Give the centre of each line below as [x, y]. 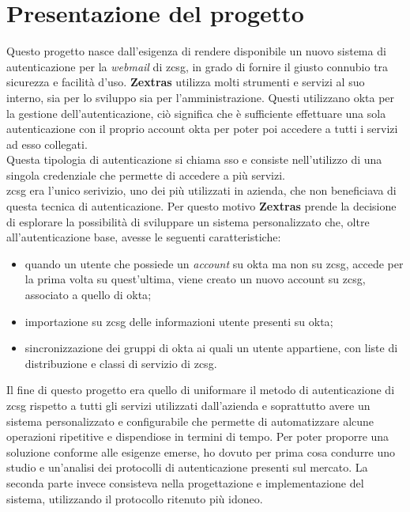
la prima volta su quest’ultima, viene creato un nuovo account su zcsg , [195, 279]
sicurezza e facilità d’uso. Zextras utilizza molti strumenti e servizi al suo [186, 82]
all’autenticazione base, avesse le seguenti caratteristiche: [144, 237]
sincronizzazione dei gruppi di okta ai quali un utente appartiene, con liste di [211, 348]
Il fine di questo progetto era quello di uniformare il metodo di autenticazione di [201, 390]
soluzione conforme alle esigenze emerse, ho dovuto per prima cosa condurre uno [201, 451]
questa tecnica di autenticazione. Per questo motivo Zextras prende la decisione [201, 206]
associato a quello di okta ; [88, 295]
